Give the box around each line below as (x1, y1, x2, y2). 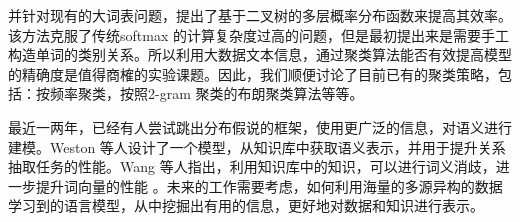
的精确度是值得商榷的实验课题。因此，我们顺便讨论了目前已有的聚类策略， (8, 63, 498, 84)
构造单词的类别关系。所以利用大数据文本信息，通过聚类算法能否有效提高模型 (8, 44, 512, 65)
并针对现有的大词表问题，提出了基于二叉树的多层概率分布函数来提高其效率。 (8, 5, 512, 25)
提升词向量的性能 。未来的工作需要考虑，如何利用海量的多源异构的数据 (35, 175, 503, 196)
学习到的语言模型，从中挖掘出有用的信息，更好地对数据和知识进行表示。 (8, 195, 484, 216)
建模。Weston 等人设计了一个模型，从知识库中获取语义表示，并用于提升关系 (8, 136, 506, 157)
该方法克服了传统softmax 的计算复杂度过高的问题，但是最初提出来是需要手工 (8, 24, 509, 45)
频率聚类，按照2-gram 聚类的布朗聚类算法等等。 (49, 83, 364, 104)
